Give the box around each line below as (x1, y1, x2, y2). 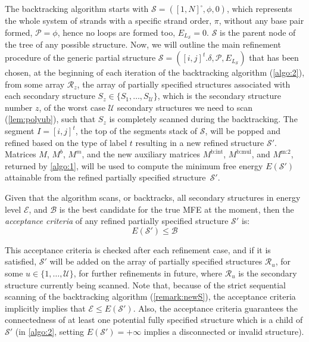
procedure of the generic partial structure (5, 51, 156, 64)
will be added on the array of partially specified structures (49, 255, 263, 268)
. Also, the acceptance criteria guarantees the (133, 301, 298, 314)
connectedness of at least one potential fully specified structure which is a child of (5, 313, 303, 326)
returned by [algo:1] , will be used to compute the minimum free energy (5, 159, 263, 172)
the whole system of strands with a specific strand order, (5, 14, 212, 26)
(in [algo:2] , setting (15, 325, 84, 337)
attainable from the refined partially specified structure (5, 171, 206, 184)
